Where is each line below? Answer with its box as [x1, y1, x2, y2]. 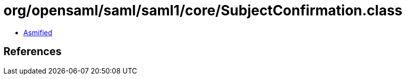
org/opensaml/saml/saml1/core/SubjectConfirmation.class [3, 2, 403, 19]
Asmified [23, 28, 53, 37]
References [3, 45, 62, 58]
